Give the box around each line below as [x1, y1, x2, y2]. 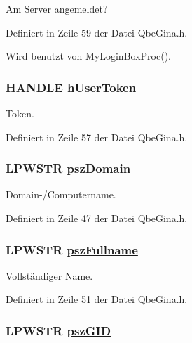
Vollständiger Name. [6, 268, 93, 283]
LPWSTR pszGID [6, 321, 111, 339]
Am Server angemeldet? [6, 1, 108, 15]
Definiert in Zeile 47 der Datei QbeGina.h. [6, 211, 188, 225]
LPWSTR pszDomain [6, 160, 131, 177]
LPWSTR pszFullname [6, 240, 138, 258]
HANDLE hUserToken [6, 78, 137, 96]
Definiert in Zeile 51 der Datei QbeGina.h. [6, 292, 188, 306]
